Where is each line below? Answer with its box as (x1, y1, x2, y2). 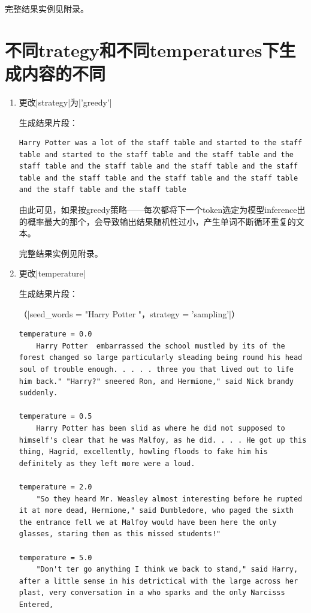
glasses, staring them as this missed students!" (19, 530, 221, 539)
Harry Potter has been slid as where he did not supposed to (36, 423, 285, 432)
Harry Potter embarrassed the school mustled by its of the (36, 341, 285, 350)
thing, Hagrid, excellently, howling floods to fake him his (19, 447, 268, 456)
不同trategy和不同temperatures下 (5, 37, 279, 62)
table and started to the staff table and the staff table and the (19, 150, 294, 159)
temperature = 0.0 (19, 330, 92, 339)
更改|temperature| (19, 267, 86, 280)
